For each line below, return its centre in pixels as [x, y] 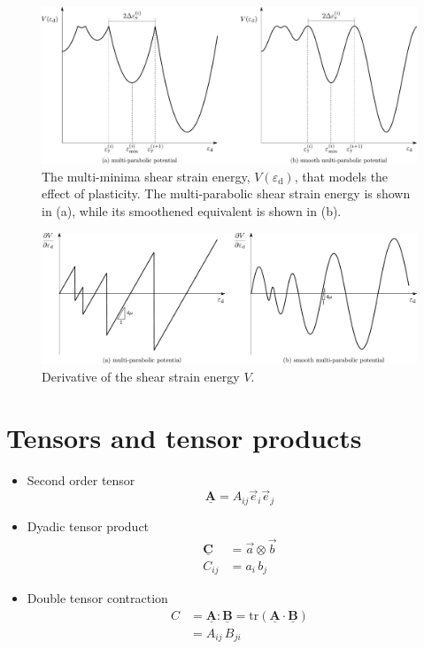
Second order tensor [81, 479]
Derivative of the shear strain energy [141, 376]
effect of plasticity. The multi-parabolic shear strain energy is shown [226, 193]
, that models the [341, 176]
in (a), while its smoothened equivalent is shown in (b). [192, 211]
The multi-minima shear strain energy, [146, 176]
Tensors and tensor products [184, 437]
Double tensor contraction [97, 598]
